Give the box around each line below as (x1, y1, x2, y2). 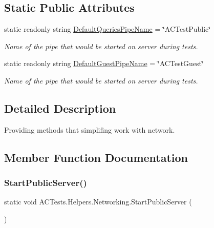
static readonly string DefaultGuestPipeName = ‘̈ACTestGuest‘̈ (4, 58, 204, 69)
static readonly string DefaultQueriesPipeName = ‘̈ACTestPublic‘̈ (4, 24, 211, 34)
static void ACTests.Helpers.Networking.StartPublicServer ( (4, 196, 192, 207)
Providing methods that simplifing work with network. (4, 124, 175, 135)
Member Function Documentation (4, 149, 188, 165)
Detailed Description (4, 100, 116, 116)
